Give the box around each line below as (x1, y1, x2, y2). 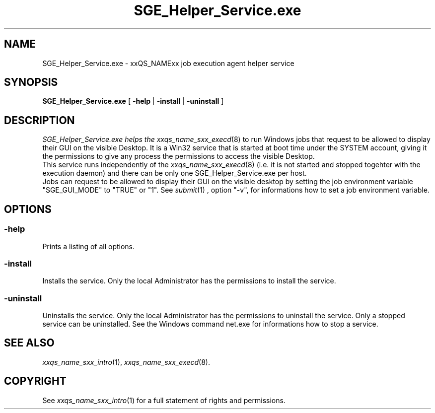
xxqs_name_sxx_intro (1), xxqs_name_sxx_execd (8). (42, 357, 210, 366)
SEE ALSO (4, 337, 55, 349)
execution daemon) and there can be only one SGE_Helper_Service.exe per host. (42, 169, 307, 178)
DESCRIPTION (4, 114, 75, 127)
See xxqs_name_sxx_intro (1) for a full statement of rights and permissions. (42, 396, 286, 405)
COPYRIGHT (4, 375, 67, 388)
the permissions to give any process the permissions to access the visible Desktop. (42, 152, 315, 161)
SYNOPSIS (4, 76, 58, 89)
